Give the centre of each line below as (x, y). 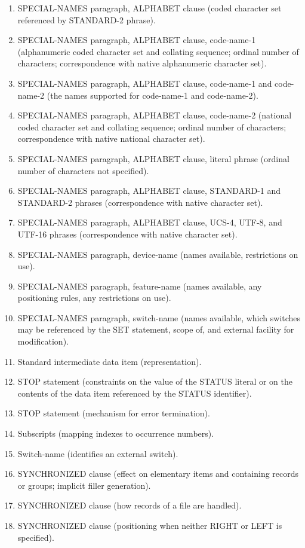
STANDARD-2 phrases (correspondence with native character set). (140, 202)
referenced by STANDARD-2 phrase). (87, 19)
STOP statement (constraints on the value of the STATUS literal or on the (155, 381)
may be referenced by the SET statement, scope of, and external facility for (156, 329)
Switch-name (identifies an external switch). (98, 453)
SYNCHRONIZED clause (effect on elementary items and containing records (158, 474)
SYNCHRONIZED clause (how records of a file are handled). (130, 505)
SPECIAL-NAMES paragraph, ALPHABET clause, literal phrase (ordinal (153, 158)
